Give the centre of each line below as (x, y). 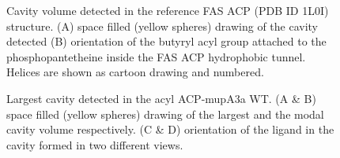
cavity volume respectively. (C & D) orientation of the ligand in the (170, 129)
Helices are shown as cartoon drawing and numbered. (135, 72)
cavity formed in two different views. (95, 144)
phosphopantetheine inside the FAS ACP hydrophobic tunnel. (156, 56)
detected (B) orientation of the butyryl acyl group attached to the (166, 41)
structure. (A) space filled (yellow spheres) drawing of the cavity (162, 26)
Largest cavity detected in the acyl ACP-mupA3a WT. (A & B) (161, 98)
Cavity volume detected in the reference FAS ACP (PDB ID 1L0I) (168, 10)
